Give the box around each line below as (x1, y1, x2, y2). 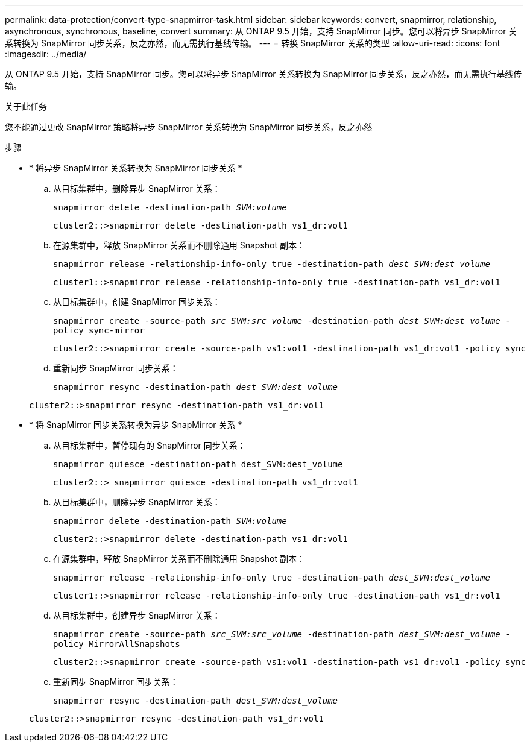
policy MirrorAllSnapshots (53, 639, 180, 649)
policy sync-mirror (53, 326, 145, 335)
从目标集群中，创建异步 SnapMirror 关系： (53, 610, 221, 620)
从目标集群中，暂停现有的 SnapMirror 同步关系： (53, 440, 246, 450)
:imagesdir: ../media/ (5, 49, 87, 59)
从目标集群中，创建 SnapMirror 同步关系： (53, 297, 221, 307)
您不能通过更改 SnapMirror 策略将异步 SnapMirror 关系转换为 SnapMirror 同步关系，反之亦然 (5, 122, 373, 132)
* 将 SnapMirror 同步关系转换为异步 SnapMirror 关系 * (29, 420, 242, 430)
